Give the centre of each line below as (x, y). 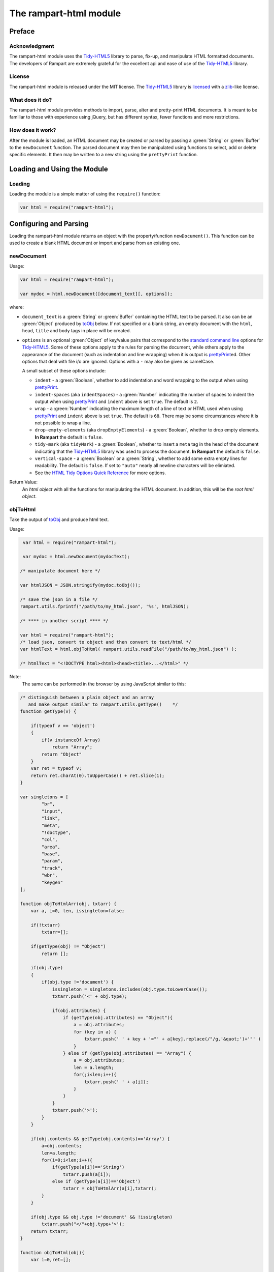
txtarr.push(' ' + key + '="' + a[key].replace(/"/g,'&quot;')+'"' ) (173, 1039)
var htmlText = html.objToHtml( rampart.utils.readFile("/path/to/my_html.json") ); (128, 649)
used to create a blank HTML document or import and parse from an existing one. (95, 243)
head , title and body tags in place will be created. (77, 331)
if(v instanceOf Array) (71, 740)
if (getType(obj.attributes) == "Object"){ (118, 1018)
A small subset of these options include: (64, 371)
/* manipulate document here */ (60, 571)
